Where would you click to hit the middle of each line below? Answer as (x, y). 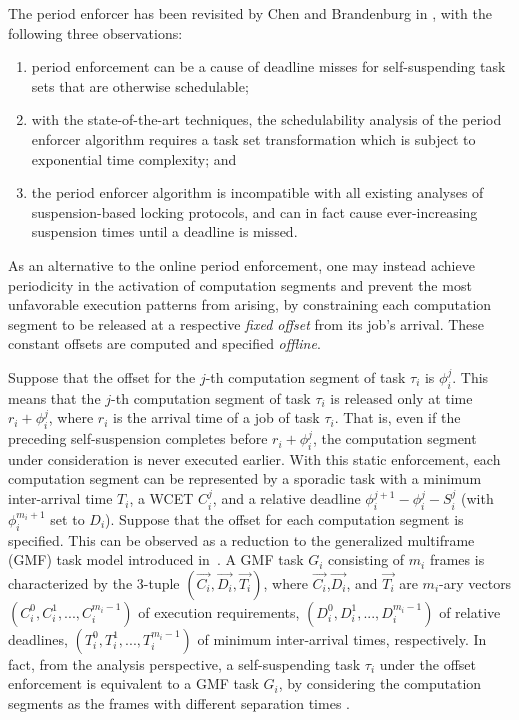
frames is (457, 559)
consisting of (366, 559)
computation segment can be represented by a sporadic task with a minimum (245, 478)
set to (67, 518)
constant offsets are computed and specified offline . (164, 343)
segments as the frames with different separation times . (179, 703)
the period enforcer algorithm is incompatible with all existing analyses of (257, 192)
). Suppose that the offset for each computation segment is (284, 518)
